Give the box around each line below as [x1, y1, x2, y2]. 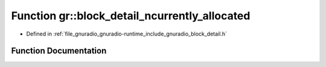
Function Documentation [11, 46, 107, 56]
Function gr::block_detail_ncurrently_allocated [11, 9, 251, 22]
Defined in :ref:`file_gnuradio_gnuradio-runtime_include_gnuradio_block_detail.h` [26, 30, 228, 37]
